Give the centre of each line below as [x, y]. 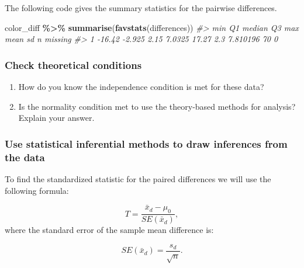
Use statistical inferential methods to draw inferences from [146, 143]
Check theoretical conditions [73, 65]
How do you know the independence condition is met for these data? [141, 86]
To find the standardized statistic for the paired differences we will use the [138, 178]
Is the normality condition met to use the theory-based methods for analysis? [157, 106]
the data [25, 157]
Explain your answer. [56, 118]
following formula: [37, 190]
